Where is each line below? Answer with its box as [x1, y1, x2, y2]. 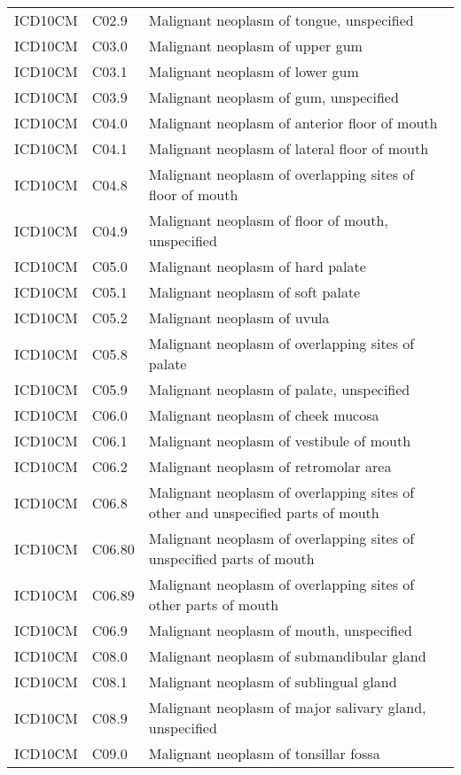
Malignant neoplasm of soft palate [148, 282, 361, 302]
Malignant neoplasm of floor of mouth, [148, 210, 388, 230]
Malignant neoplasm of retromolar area [148, 456, 392, 477]
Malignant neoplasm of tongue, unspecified [148, 10, 414, 30]
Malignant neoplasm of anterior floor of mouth [148, 112, 438, 133]
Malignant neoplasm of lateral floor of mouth [148, 138, 429, 159]
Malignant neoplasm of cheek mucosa [148, 405, 379, 425]
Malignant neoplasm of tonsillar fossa [148, 743, 380, 763]
